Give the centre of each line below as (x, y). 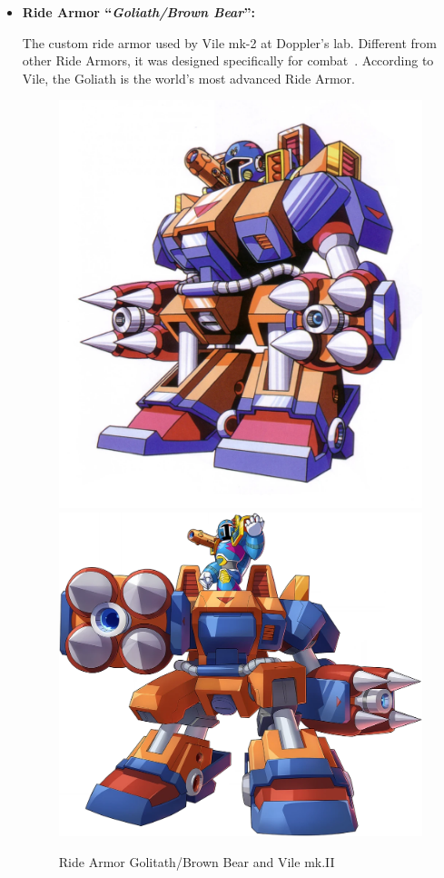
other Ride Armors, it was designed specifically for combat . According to (228, 60)
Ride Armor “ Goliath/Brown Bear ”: (138, 12)
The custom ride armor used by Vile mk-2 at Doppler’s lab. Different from (230, 42)
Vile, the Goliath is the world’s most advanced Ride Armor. (188, 78)
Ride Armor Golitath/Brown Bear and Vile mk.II (197, 862)
